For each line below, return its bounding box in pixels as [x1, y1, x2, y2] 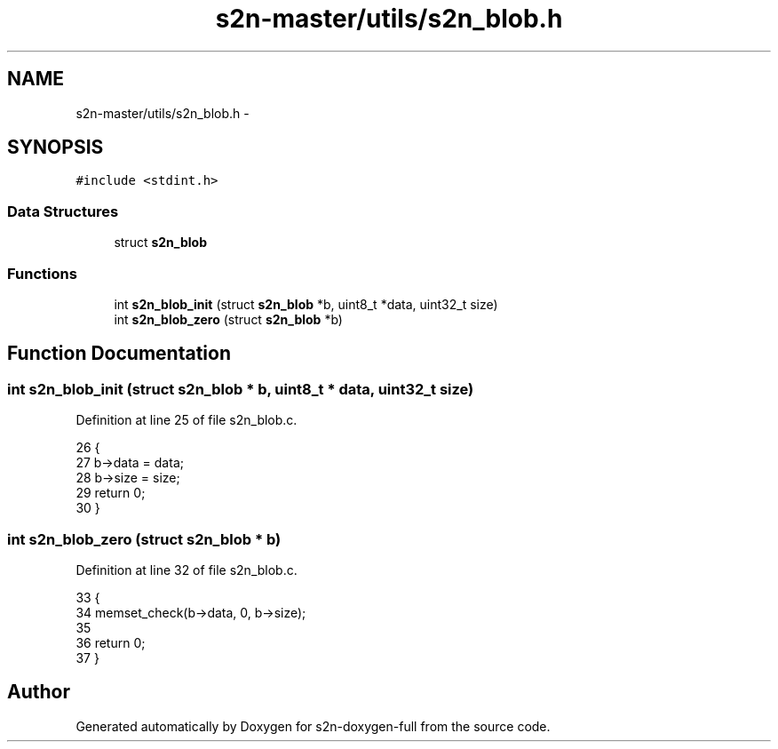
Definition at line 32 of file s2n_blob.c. [75, 562, 298, 578]
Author [7, 681, 70, 704]
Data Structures [7, 202, 119, 220]
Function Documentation [7, 342, 231, 365]
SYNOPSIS [7, 136, 104, 159]
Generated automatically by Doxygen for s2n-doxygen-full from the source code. [75, 718, 551, 734]
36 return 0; [75, 634, 146, 650]
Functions [7, 264, 77, 283]
